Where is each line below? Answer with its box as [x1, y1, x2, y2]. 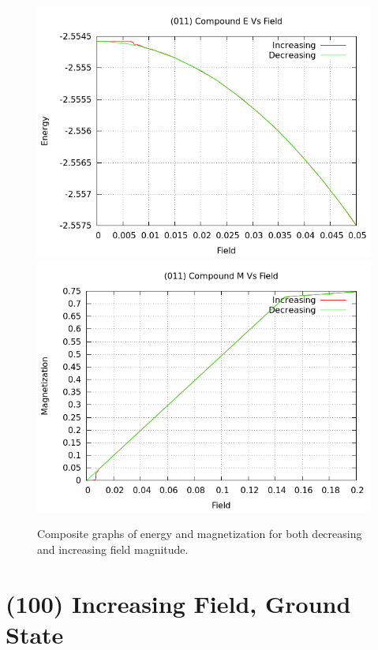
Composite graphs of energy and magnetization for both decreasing [37, 525, 362, 542]
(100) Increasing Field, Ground [6, 587, 351, 619]
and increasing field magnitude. [37, 540, 189, 557]
